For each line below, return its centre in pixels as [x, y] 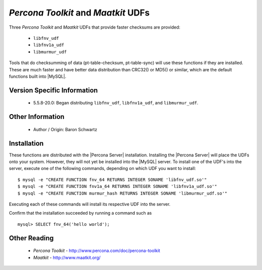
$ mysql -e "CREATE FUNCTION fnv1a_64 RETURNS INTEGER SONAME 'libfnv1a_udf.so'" [117, 186]
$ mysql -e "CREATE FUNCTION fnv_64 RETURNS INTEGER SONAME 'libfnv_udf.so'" [112, 179]
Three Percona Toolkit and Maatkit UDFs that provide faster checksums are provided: [95, 27]
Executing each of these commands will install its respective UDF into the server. [90, 204]
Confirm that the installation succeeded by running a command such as [81, 213]
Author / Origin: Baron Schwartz [65, 129]
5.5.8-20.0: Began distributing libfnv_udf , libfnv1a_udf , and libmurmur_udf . [116, 103]
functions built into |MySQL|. [38, 76]
